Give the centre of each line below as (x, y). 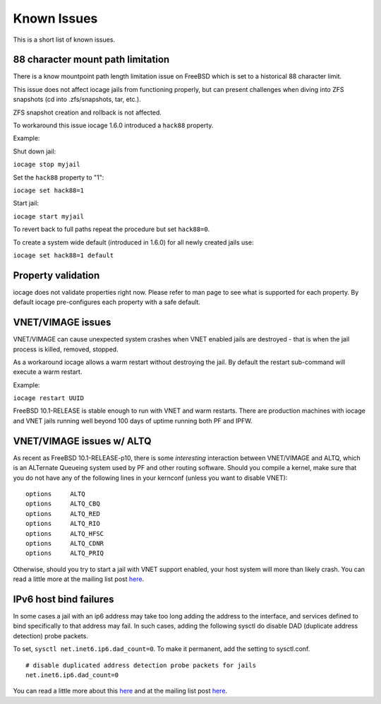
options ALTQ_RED (63, 514)
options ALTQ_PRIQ (65, 553)
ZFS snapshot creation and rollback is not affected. (87, 112)
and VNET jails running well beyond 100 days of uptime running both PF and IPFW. (133, 421)
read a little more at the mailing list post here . (79, 579)
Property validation (56, 275)
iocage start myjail (49, 216)
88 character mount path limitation (91, 60)
